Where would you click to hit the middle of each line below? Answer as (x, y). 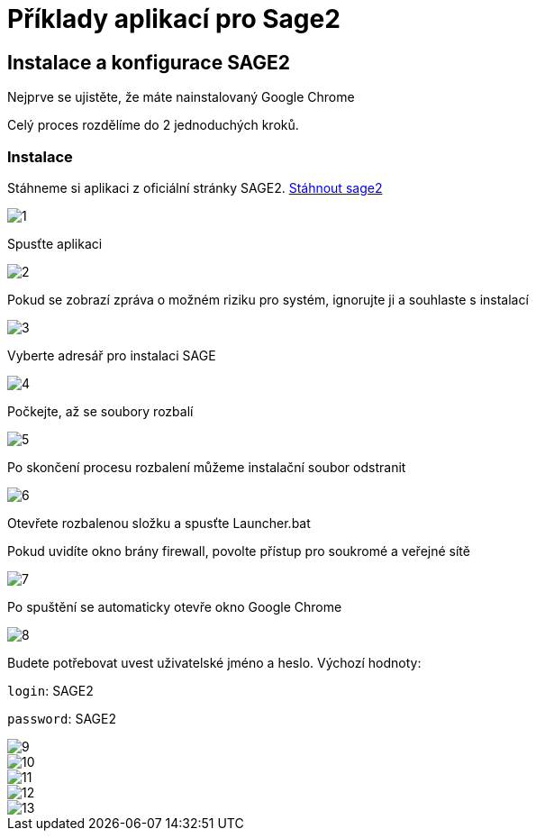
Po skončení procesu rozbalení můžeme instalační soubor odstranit (207, 467)
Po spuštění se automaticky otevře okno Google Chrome (175, 606)
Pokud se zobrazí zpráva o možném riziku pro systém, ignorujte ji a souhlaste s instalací (268, 299)
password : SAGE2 (62, 718)
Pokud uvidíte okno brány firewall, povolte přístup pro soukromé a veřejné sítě (239, 551)
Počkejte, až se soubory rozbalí (100, 411)
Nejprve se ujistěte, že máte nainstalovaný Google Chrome (181, 97)
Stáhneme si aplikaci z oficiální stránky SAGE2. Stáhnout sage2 (195, 187)
